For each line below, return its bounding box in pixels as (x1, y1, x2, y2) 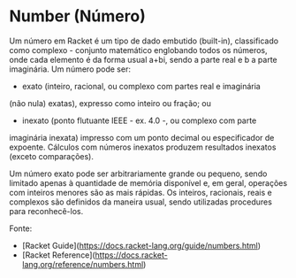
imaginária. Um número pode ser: (9, 64, 131, 74)
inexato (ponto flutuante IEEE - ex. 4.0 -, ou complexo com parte (21, 115, 257, 126)
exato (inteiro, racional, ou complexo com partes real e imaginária (21, 81, 261, 91)
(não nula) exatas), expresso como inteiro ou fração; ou (9, 97, 212, 108)
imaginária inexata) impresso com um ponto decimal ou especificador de (9, 132, 275, 143)
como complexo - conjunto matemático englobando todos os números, (9, 44, 268, 55)
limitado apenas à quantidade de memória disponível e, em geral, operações (9, 177, 288, 188)
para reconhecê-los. (9, 205, 84, 216)
